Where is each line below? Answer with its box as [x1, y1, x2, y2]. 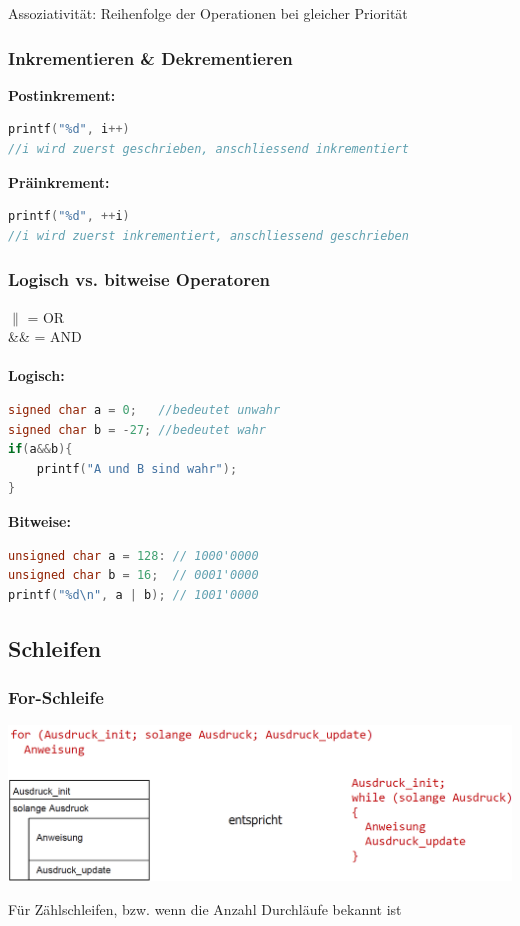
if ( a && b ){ [8, 442, 73, 457]
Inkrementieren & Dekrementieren [8, 45, 293, 70]
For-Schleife [8, 685, 104, 710]
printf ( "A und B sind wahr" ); [36, 461, 238, 476]
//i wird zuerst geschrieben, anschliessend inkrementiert [8, 142, 409, 156]
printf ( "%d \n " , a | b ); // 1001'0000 [8, 587, 259, 602]
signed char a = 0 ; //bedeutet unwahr [8, 402, 281, 417]
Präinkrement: [8, 171, 110, 192]
